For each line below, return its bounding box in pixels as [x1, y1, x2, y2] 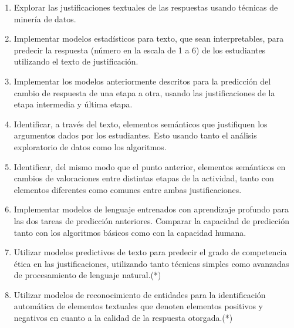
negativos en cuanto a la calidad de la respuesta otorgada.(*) [13, 312, 233, 324]
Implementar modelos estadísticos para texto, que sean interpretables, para [13, 32, 284, 45]
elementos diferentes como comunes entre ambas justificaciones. [13, 183, 242, 195]
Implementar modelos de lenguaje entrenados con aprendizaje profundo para [13, 203, 289, 215]
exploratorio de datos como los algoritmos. [13, 140, 167, 153]
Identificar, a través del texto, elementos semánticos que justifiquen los [13, 117, 268, 130]
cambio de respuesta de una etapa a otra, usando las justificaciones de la [13, 86, 275, 99]
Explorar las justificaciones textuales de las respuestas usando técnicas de [13, 1, 278, 13]
